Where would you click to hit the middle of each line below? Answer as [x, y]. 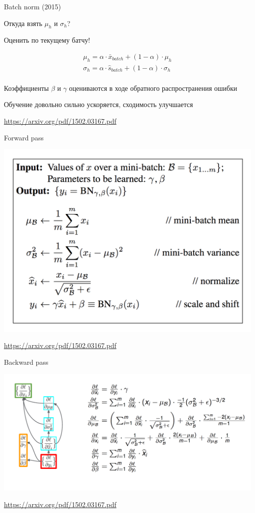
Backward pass [26, 362]
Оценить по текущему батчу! [47, 40]
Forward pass [24, 137]
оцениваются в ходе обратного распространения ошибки [153, 88]
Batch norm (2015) [33, 6]
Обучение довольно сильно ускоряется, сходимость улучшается [99, 104]
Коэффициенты [26, 88]
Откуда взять [23, 23]
